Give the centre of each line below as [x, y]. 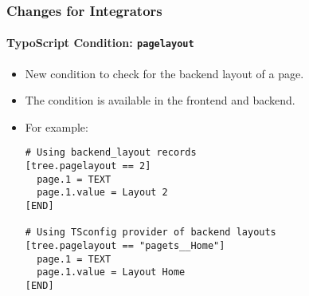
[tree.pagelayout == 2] [88, 166]
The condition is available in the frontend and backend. [160, 100]
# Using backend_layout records [111, 153]
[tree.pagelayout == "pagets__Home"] [125, 246]
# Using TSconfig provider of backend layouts [151, 233]
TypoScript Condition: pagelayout [100, 43]
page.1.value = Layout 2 [102, 193]
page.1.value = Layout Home [111, 272]
